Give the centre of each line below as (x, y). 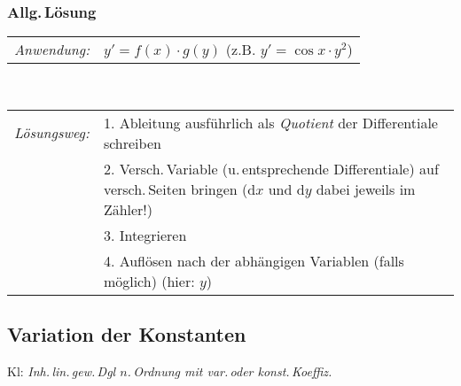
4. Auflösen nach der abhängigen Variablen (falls (254, 260)
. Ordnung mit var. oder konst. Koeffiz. (230, 371)
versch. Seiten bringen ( (176, 189)
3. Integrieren (145, 235)
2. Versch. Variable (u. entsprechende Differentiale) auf (271, 168)
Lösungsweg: (52, 133)
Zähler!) (128, 209)
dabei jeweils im (366, 189)
